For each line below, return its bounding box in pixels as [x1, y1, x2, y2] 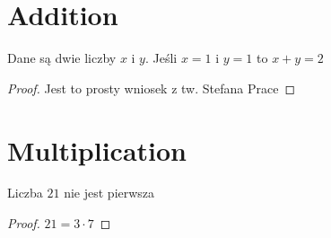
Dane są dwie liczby [7, 48, 117, 67]
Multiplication [7, 131, 187, 168]
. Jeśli [144, 48, 178, 67]
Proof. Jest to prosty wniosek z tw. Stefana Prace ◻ [7, 78, 296, 97]
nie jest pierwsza [64, 183, 155, 202]
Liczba [7, 183, 43, 202]
